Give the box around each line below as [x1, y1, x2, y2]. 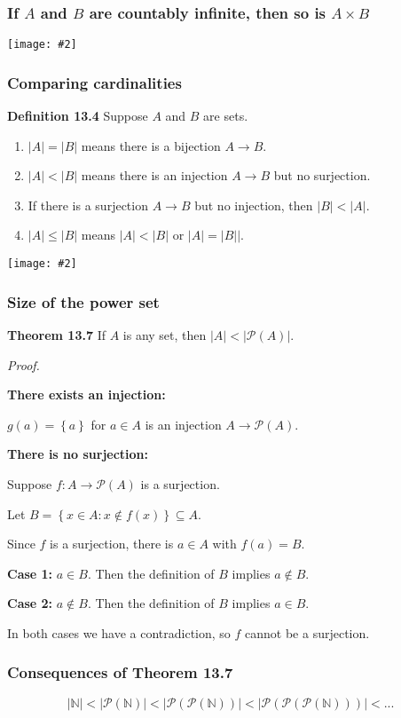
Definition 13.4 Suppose [7, 107, 148, 125]
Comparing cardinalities [7, 71, 182, 93]
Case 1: [7, 564, 53, 582]
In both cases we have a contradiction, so [7, 623, 231, 642]
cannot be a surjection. [245, 623, 370, 642]
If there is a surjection [28, 195, 148, 214]
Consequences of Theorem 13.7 [7, 661, 233, 683]
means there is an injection [81, 166, 228, 185]
